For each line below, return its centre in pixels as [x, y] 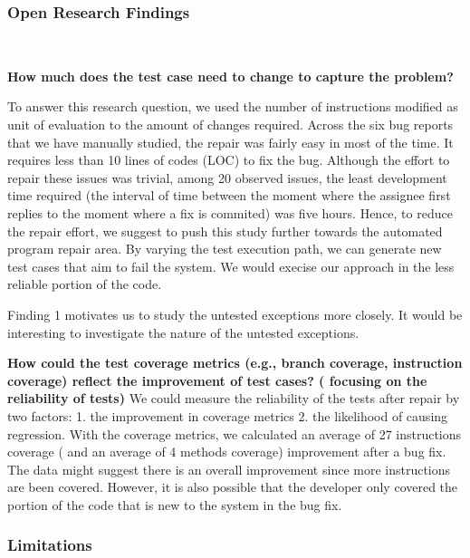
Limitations [50, 545]
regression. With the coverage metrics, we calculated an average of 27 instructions [235, 433]
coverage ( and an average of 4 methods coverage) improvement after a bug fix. [227, 452]
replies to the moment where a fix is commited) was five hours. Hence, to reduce [230, 212]
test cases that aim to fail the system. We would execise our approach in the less [231, 266]
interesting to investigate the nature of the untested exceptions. [183, 332]
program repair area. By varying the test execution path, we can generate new [225, 249]
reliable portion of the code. [85, 284]
